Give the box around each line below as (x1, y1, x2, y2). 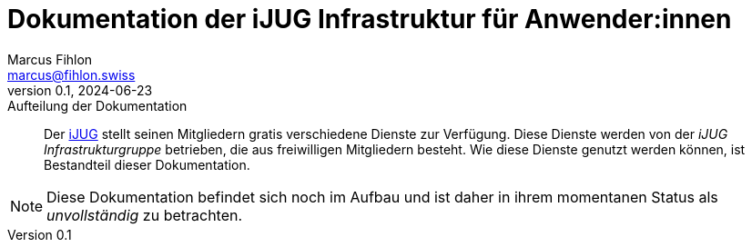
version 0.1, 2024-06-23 (7, 82, 153, 98)
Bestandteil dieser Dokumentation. (44, 156, 250, 173)
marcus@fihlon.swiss (7, 66, 136, 83)
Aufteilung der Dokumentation (7, 97, 188, 114)
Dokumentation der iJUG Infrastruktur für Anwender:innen (7, 4, 732, 35)
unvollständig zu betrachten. (46, 205, 243, 224)
